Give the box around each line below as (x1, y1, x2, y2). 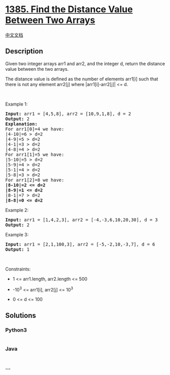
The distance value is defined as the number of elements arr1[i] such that (5, 75, 158, 82)
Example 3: (5, 231, 29, 237)
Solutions (5, 311, 37, 319)
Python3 (5, 326, 27, 333)
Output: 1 (5, 246, 29, 252)
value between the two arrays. (5, 66, 69, 72)
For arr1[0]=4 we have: (5, 126, 64, 132)
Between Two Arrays (5, 14, 95, 26)
